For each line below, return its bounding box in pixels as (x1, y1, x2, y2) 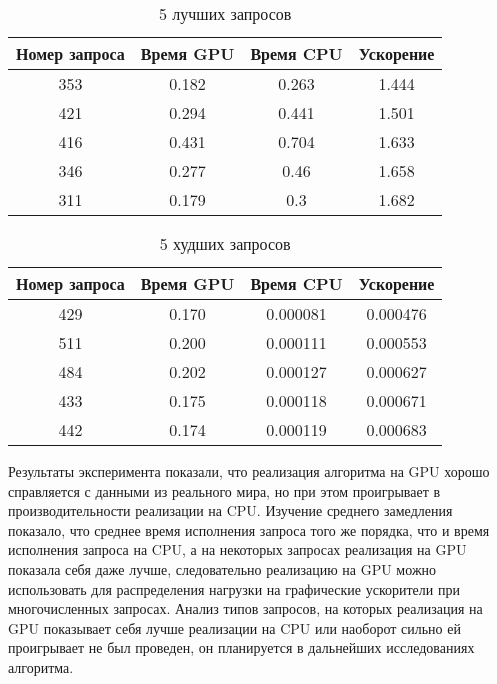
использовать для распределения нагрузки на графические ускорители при (8, 578, 460, 599)
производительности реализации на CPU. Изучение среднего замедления (8, 500, 453, 521)
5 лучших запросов (159, 2, 292, 25)
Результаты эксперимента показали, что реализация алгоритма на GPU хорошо (8, 461, 490, 481)
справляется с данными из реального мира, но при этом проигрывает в (8, 480, 441, 501)
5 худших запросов (159, 232, 291, 255)
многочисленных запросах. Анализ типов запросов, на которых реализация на (8, 598, 483, 619)
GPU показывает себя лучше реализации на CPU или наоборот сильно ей (8, 617, 461, 638)
